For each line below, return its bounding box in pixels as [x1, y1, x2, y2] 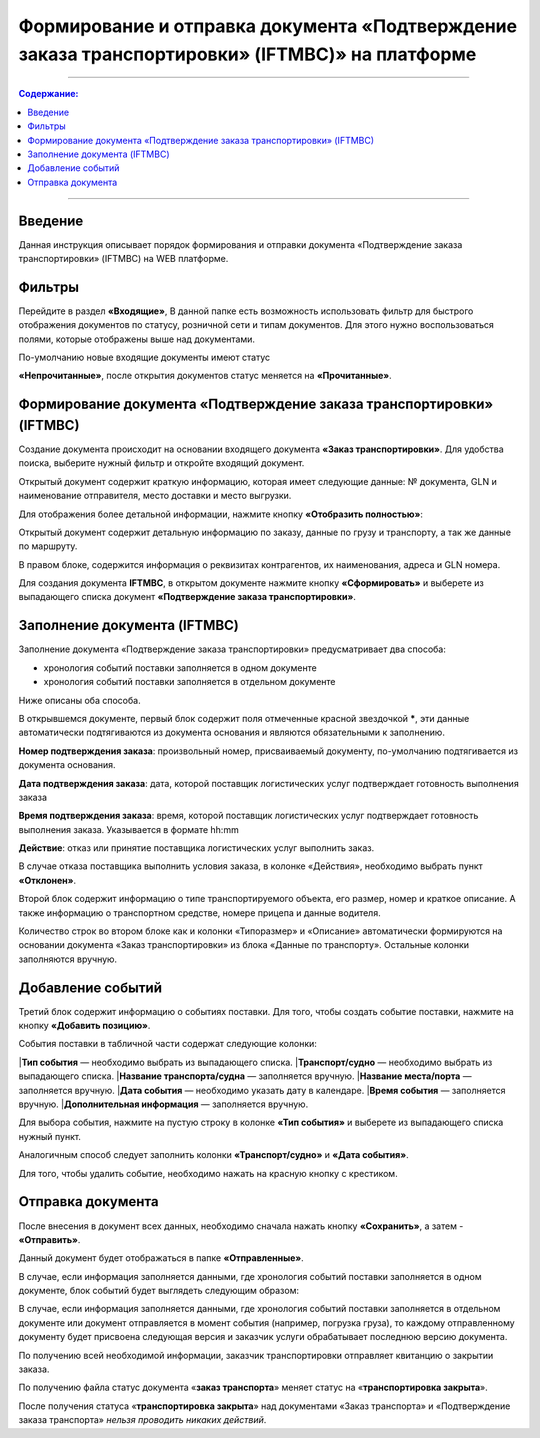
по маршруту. [18, 540, 78, 552]
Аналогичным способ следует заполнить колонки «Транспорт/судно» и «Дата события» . [18, 1149, 409, 1161]
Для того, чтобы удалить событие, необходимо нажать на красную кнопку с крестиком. [18, 1167, 399, 1179]
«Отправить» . [18, 1233, 81, 1245]
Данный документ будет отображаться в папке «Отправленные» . [18, 1252, 304, 1264]
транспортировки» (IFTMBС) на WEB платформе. [18, 252, 229, 264]
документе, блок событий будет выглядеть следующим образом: [18, 1285, 300, 1297]
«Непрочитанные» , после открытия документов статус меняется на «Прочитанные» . [18, 370, 392, 382]
